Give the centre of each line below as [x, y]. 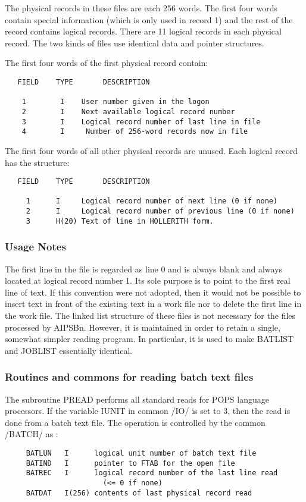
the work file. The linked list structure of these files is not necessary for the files [150, 315]
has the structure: [37, 162]
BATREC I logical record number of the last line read [152, 473]
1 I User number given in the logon [115, 102]
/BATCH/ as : [32, 434]
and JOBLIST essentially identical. [69, 350]
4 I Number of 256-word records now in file [135, 132]
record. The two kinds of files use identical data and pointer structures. [135, 43]
